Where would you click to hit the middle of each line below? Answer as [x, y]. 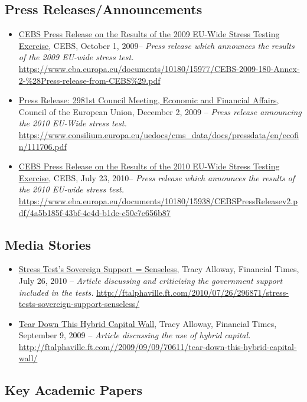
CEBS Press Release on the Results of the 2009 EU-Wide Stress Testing [149, 34]
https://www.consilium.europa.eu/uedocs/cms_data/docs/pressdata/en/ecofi [159, 134]
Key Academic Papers [74, 390]
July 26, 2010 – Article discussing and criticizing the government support [151, 280]
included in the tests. [56, 292]
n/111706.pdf [43, 146]
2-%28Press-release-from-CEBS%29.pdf [89, 80]
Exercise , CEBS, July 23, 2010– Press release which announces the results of [156, 177]
